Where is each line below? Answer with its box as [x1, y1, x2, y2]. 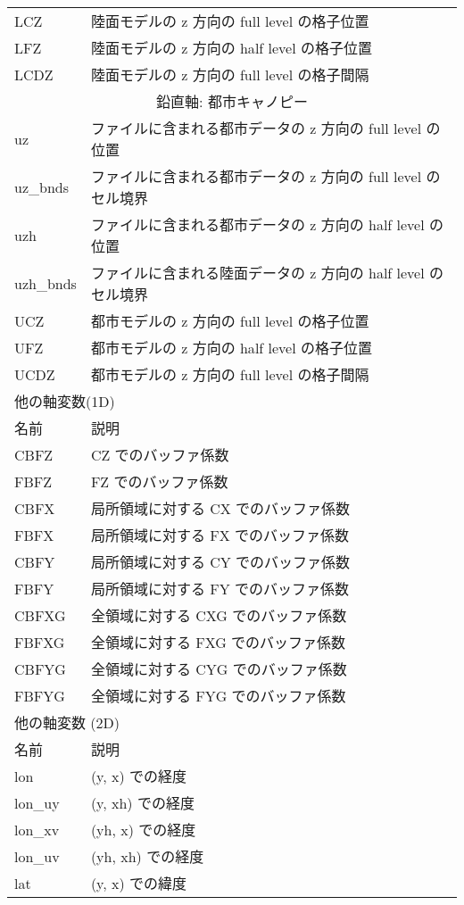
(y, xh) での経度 [90, 793, 195, 813]
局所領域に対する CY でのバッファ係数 [90, 552, 351, 572]
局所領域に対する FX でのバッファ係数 [90, 525, 349, 545]
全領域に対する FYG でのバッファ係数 [90, 685, 346, 706]
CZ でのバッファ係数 [90, 444, 229, 465]
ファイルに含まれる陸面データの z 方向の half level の [90, 262, 443, 283]
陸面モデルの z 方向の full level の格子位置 [90, 11, 369, 31]
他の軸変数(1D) [14, 391, 115, 411]
